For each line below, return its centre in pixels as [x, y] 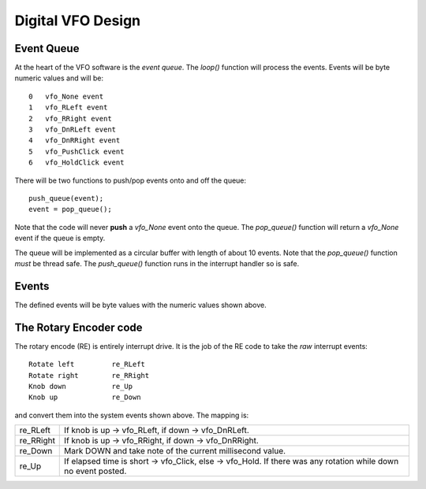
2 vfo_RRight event [70, 119]
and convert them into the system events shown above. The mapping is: [132, 415]
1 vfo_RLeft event [68, 107]
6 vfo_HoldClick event [77, 163]
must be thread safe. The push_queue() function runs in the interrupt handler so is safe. [157, 263]
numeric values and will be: [59, 78]
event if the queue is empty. [60, 238]
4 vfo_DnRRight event [75, 141]
